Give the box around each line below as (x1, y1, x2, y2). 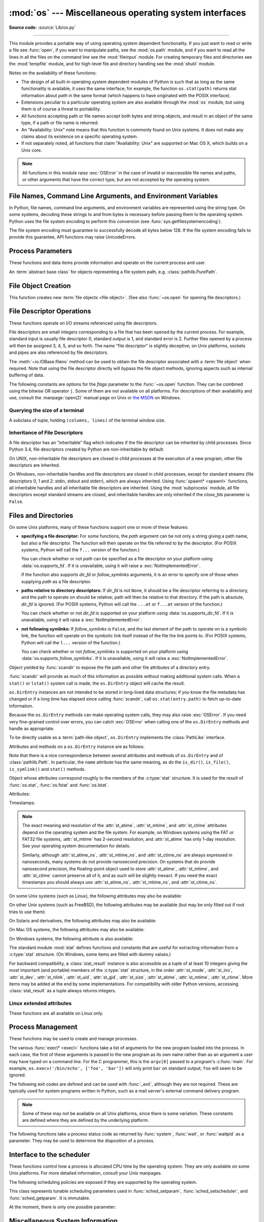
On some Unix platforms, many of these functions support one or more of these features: (9, 524, 189, 530)
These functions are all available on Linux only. (9, 1010, 104, 1016)
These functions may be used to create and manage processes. (9, 1036, 138, 1042)
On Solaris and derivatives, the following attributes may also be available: (9, 917, 156, 923)
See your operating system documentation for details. (22, 843, 131, 849)
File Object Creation (9, 282, 71, 290)
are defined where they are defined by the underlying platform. (22, 1117, 149, 1123)
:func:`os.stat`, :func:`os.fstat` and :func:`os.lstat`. (9, 782, 110, 788)
